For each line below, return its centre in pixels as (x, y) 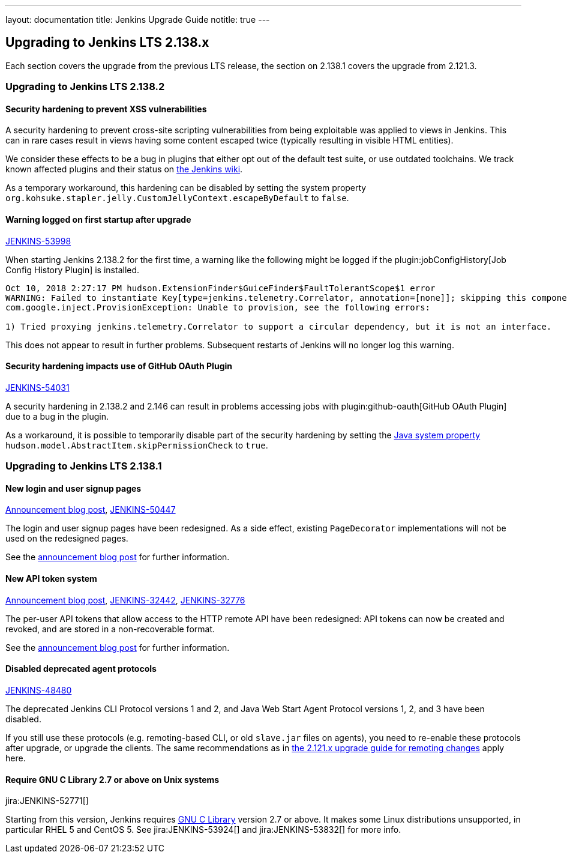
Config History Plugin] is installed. (73, 270)
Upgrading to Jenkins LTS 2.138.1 (84, 466)
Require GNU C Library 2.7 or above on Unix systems (112, 779)
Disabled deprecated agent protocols (81, 669)
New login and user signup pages (73, 488)
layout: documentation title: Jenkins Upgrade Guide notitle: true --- (138, 20)
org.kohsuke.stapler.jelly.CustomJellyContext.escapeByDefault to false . (177, 198)
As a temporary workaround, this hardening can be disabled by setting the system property (186, 188)
